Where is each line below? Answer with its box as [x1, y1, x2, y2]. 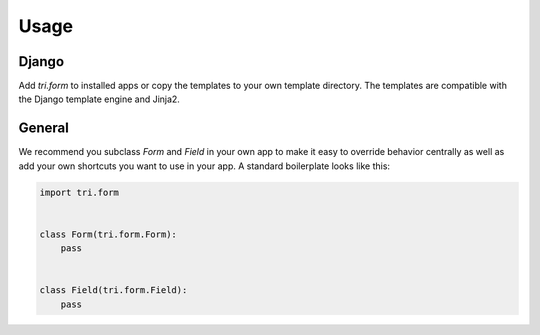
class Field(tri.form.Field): [39, 285, 188, 296]
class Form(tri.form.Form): [39, 228, 177, 240]
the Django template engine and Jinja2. [18, 93, 180, 105]
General [18, 120, 70, 137]
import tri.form [39, 186, 120, 198]
